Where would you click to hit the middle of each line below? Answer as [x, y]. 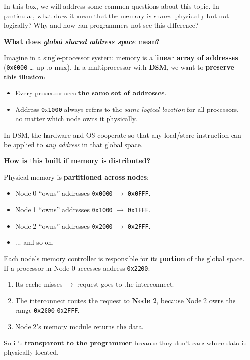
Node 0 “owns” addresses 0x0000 [64, 193]
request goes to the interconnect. [126, 284]
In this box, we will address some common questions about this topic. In [111, 6]
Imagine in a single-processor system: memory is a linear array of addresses [121, 57]
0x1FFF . [139, 210]
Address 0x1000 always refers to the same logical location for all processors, [127, 109]
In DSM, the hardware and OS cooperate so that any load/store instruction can [123, 135]
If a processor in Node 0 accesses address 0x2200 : [77, 268]
